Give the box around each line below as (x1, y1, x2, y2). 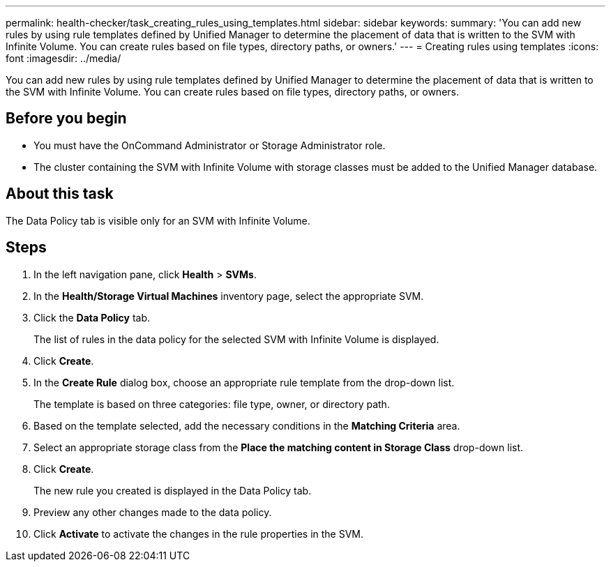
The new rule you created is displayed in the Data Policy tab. (33, 484, 312, 497)
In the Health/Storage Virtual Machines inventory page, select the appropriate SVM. (33, 289, 424, 302)
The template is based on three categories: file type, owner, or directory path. (33, 398, 390, 410)
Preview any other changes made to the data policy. (33, 506, 272, 518)
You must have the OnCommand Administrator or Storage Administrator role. (33, 139, 386, 151)
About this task (6, 185, 114, 203)
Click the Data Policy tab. (33, 311, 151, 324)
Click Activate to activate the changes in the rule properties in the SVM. (33, 527, 364, 540)
